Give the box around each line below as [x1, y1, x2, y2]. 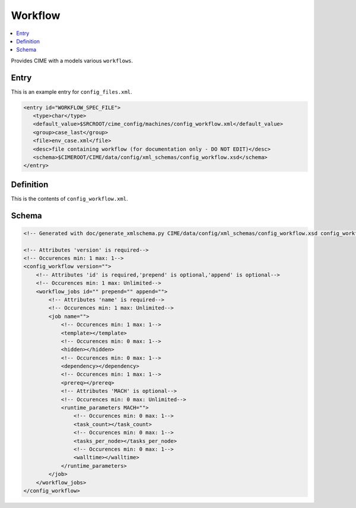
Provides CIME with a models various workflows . [11, 57, 133, 64]
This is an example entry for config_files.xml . [11, 88, 133, 95]
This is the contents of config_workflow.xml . [11, 195, 128, 202]
